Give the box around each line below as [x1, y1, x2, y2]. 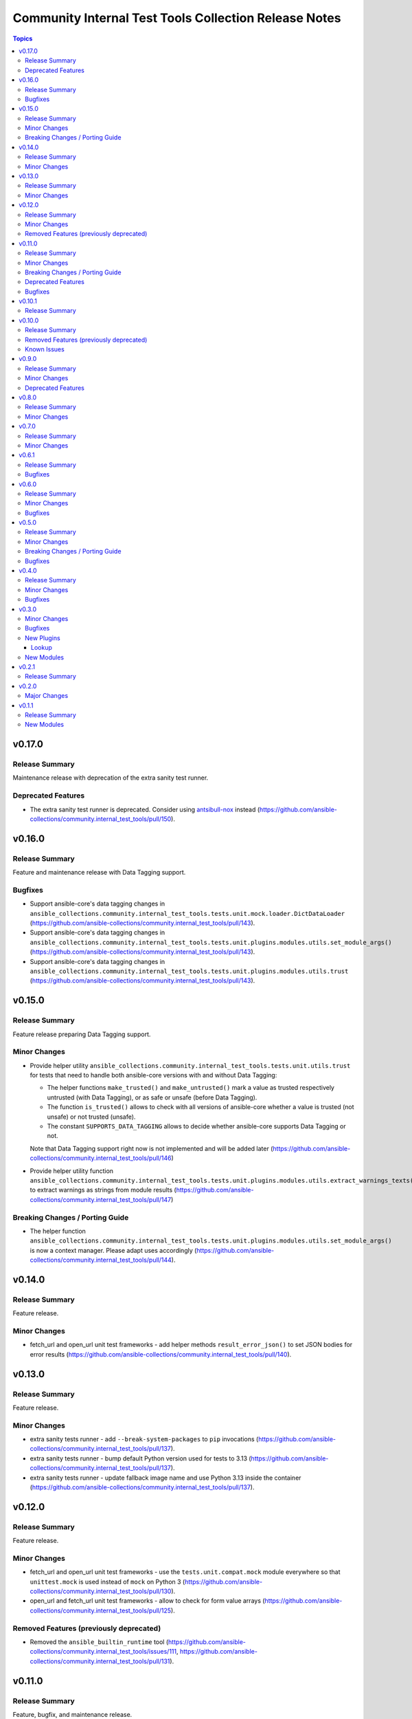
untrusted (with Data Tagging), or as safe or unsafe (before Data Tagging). [47, 1093, 257, 1102]
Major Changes [25, 692, 69, 700]
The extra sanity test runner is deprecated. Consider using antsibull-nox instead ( [30, 805, 260, 813]
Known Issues [25, 345, 65, 353]
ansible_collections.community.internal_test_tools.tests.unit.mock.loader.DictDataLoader [30, 910, 345, 917]
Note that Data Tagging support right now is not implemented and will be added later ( [30, 1144, 273, 1152]
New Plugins [25, 633, 61, 642]
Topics [12, 34, 33, 43]
